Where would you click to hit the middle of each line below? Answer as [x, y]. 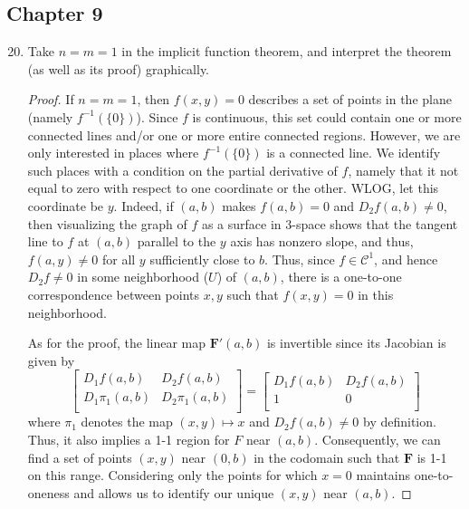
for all [119, 259]
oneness [48, 492]
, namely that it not [403, 170]
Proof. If [51, 99]
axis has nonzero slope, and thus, [322, 241]
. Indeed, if [144, 205]
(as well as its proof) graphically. [119, 68]
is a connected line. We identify [354, 153]
